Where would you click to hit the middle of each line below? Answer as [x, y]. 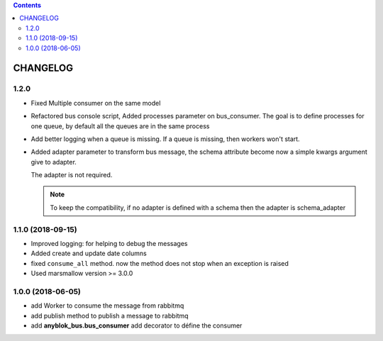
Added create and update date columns [89, 253]
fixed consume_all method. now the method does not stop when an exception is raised [160, 263]
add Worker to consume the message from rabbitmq [107, 306]
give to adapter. [54, 162]
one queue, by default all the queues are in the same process [120, 126]
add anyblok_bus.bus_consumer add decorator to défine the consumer [137, 325]
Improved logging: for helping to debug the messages [109, 243]
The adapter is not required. [72, 175]
